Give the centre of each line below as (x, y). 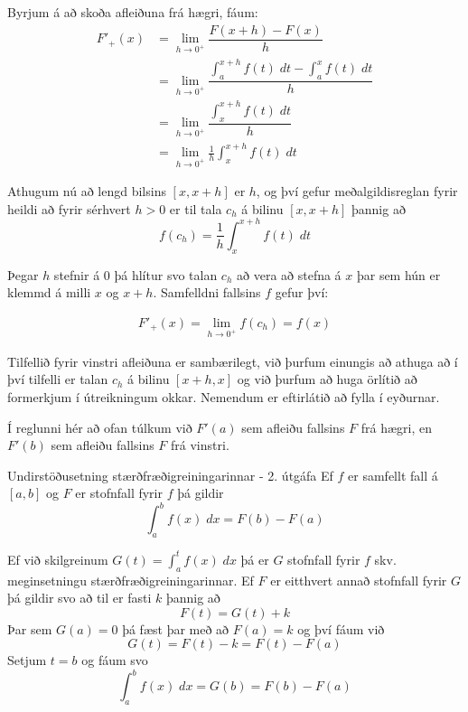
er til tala (196, 208)
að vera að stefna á (289, 274)
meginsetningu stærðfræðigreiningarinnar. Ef (131, 580)
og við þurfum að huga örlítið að (327, 379)
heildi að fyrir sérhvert (69, 208)
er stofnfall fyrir (119, 493)
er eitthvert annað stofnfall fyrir (359, 580)
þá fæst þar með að (176, 628)
